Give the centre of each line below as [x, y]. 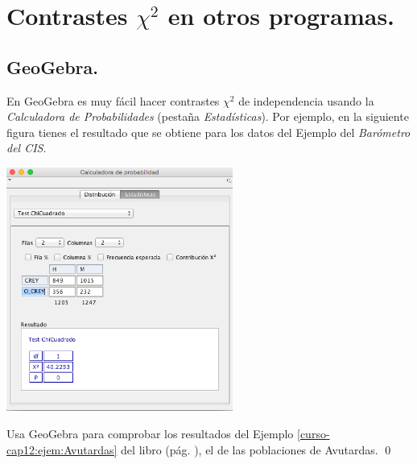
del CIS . [27, 148]
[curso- [314, 433]
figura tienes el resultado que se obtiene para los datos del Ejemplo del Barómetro [208, 132]
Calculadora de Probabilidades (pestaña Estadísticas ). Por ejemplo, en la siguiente [208, 116]
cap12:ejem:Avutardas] [62, 449]
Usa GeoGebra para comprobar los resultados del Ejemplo [150, 433]
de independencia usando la [306, 100]
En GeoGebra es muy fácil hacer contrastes [113, 100]
